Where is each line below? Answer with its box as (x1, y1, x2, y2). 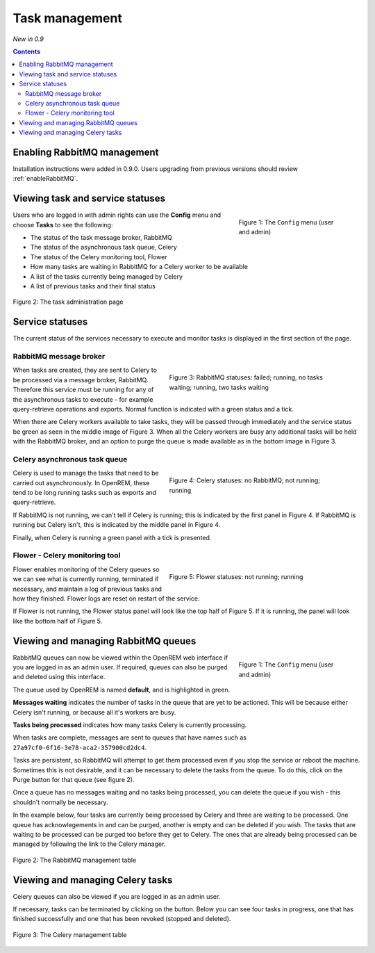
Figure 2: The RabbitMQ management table (12, 856, 137, 864)
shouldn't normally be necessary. (12, 798, 108, 806)
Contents (12, 47, 41, 56)
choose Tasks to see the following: (12, 220, 113, 229)
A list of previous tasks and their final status (30, 282, 156, 290)
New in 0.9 (12, 35, 44, 43)
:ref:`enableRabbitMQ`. (12, 174, 78, 183)
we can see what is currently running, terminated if (12, 575, 159, 583)
